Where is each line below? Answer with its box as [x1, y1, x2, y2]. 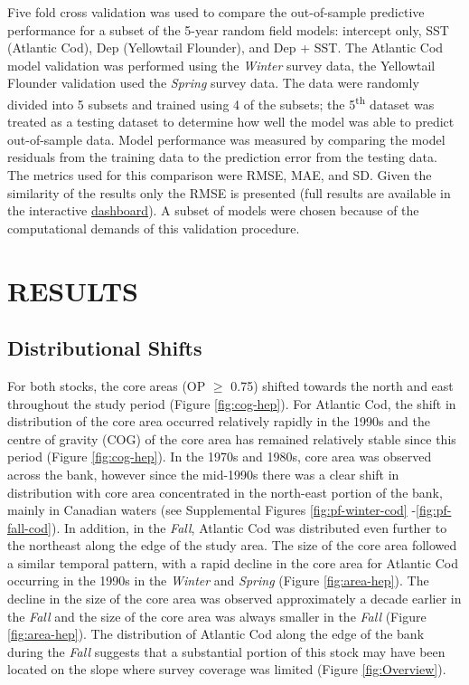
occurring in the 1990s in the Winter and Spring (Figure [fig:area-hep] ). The [7, 571, 429, 590]
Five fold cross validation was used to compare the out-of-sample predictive [7, 3, 425, 21]
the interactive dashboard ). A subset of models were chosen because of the [7, 201, 419, 220]
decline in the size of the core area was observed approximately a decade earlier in [7, 589, 462, 608]
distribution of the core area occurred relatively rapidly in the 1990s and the [7, 412, 430, 431]
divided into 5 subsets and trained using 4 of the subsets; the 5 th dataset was [7, 91, 435, 113]
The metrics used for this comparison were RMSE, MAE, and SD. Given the [7, 166, 432, 184]
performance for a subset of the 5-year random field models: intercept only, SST [7, 20, 449, 39]
